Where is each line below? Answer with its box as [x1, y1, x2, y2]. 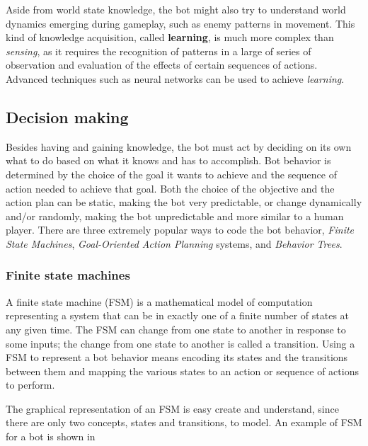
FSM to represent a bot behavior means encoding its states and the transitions [6, 350, 348, 365]
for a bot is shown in [6, 429, 96, 444]
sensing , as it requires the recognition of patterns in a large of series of [6, 43, 311, 58]
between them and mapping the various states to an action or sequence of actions [6, 363, 359, 378]
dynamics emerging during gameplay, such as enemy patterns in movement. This [6, 16, 355, 30]
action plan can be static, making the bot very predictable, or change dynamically [6, 195, 362, 210]
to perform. [6, 377, 55, 392]
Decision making [6, 105, 129, 127]
